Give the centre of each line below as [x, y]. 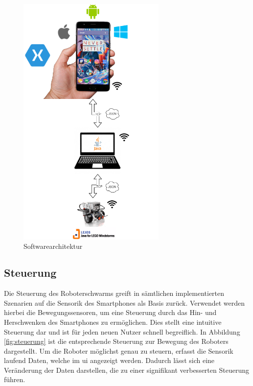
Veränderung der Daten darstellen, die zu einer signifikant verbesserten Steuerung [126, 370]
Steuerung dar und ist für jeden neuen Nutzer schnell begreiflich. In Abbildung [122, 331]
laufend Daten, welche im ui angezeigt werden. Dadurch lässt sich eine [109, 360]
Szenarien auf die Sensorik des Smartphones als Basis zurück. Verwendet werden [125, 302]
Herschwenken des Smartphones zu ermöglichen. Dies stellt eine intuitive [113, 322]
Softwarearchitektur [53, 246]
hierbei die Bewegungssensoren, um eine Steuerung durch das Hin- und [110, 312]
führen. [15, 379]
